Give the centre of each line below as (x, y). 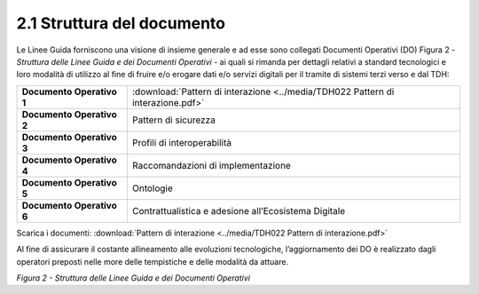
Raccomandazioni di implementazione (212, 165)
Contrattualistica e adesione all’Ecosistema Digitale (239, 211)
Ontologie (152, 188)
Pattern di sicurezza (174, 120)
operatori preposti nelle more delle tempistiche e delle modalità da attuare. (152, 261)
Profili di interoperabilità (182, 142)
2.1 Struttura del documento (121, 23)
